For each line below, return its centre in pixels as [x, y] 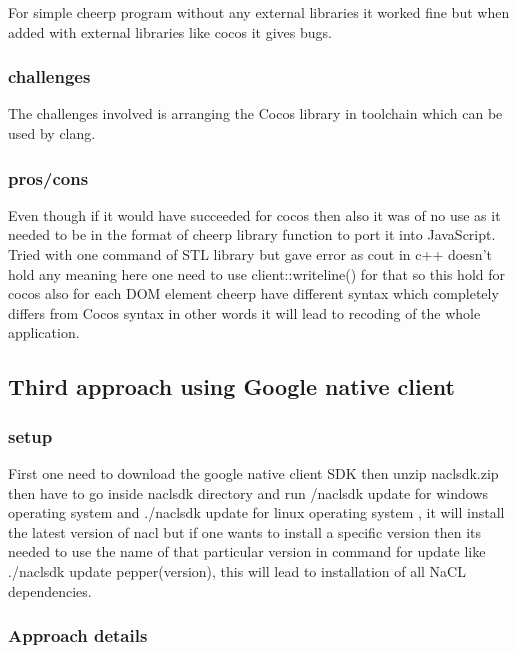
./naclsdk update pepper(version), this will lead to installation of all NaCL [237, 570]
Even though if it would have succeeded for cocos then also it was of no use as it [254, 214]
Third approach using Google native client [231, 386]
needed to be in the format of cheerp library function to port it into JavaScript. [252, 234]
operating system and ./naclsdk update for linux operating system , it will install [256, 512]
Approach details [78, 635]
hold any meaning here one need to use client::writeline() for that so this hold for [257, 273]
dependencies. [50, 590]
